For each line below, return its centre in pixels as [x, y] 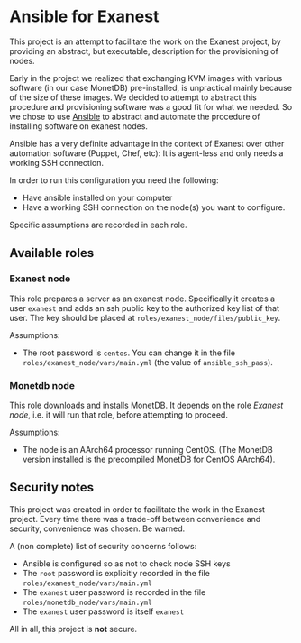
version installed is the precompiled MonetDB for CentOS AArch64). [149, 459]
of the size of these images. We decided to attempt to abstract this [133, 97]
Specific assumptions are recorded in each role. [98, 225]
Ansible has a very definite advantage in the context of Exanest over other [147, 143]
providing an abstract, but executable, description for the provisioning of [144, 51]
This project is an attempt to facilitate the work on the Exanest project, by [145, 41]
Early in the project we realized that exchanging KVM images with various [146, 78]
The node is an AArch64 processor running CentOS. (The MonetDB [147, 449]
